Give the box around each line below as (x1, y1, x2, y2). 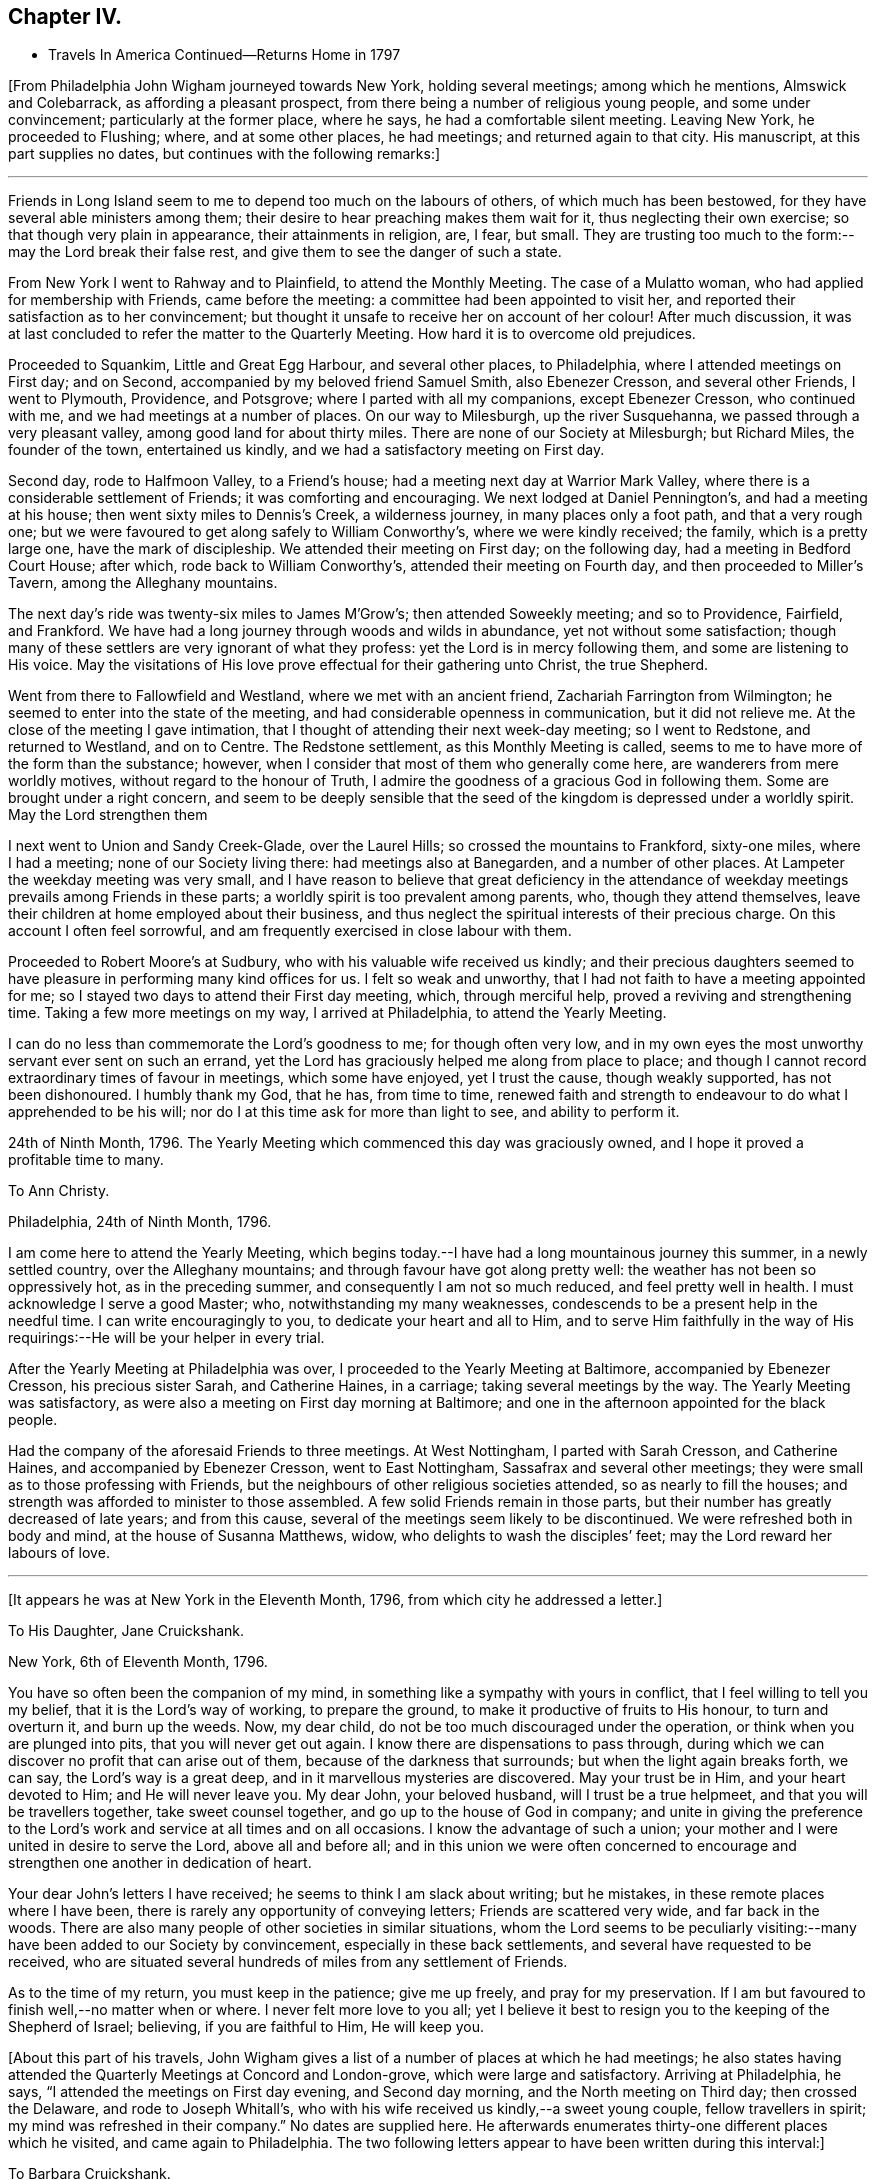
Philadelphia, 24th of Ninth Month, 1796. (8, 1213, 272, 1231)
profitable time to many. (8, 1151, 164, 1169)
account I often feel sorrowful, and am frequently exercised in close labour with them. (8, 922, 572, 940)
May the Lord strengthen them (8, 806, 208, 824)
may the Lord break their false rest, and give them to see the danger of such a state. (8, 243, 562, 261)
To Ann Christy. (8, 1182, 110, 1200)
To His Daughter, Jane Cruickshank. (8, 1622, 245, 1640)
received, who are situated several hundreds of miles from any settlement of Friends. (8, 1953, 568, 1971)
